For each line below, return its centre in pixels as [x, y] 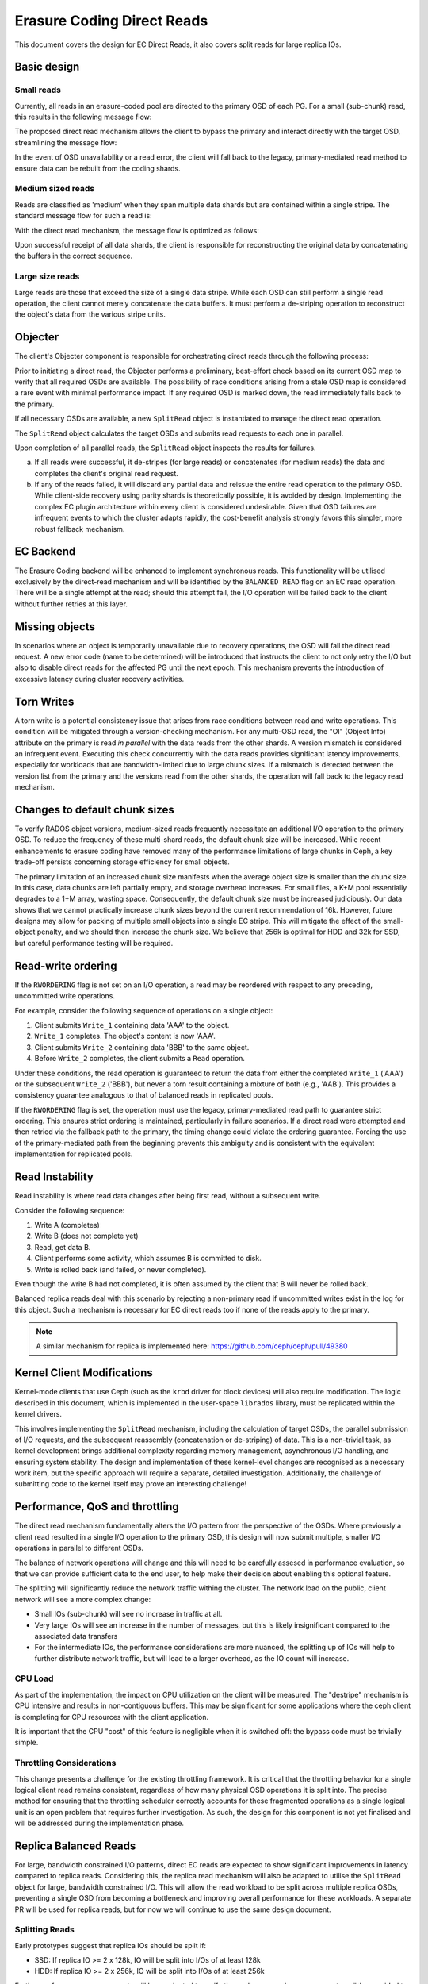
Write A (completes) [67, 1225]
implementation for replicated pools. [74, 1154]
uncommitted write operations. [65, 996]
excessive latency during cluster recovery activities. [99, 679]
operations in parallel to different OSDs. [79, 1548]
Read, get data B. [63, 1247]
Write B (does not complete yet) [86, 1236]
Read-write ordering [66, 965]
